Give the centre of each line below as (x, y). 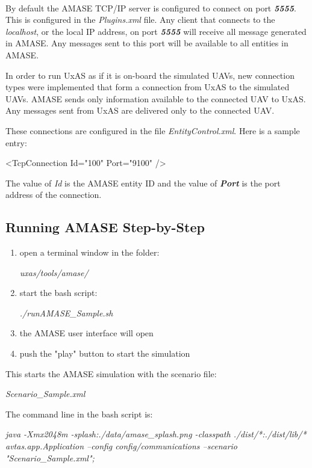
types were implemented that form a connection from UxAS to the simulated (148, 87)
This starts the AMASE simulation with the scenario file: (111, 373)
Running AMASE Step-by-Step (105, 227)
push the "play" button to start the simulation (105, 353)
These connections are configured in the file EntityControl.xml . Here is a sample (153, 130)
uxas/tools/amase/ (54, 272)
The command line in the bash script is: (79, 414)
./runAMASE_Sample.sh (66, 313)
